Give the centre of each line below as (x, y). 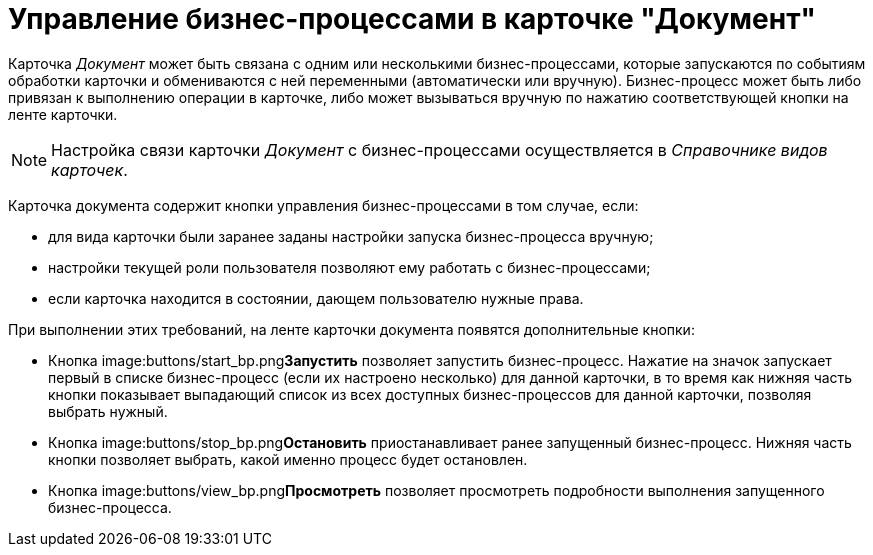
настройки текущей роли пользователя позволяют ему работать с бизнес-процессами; (349, 267)
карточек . (89, 169)
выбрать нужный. (108, 411)
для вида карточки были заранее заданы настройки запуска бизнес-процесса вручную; (351, 236)
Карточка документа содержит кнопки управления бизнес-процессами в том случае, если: (323, 205)
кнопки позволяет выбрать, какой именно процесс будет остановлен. (288, 459)
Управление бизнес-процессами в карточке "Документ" (412, 19)
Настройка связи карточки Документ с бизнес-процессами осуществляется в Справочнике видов (439, 149)
